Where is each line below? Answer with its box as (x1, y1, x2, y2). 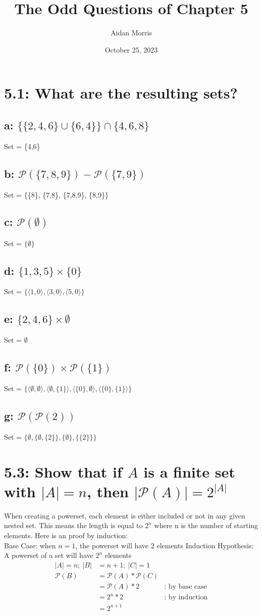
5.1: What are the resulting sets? (4, 82, 238, 103)
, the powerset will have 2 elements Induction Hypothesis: (75, 540, 254, 550)
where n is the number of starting (154, 520, 258, 531)
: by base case (164, 583, 207, 590)
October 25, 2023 (104, 44, 158, 55)
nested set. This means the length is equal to (4, 520, 143, 531)
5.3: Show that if (4, 461, 122, 482)
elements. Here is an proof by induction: (4, 530, 128, 540)
